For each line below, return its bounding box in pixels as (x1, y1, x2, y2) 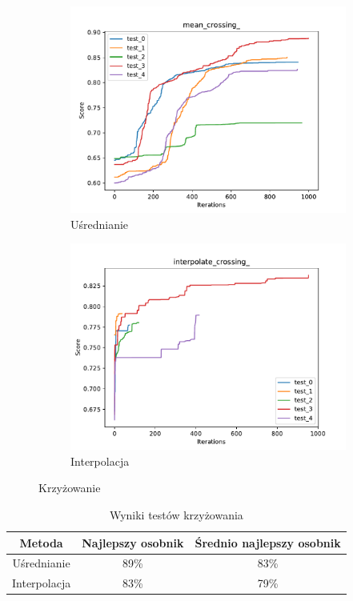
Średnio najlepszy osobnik (195, 534, 341, 551)
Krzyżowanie (38, 479, 101, 496)
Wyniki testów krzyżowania (109, 506, 243, 523)
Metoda (19, 534, 63, 551)
